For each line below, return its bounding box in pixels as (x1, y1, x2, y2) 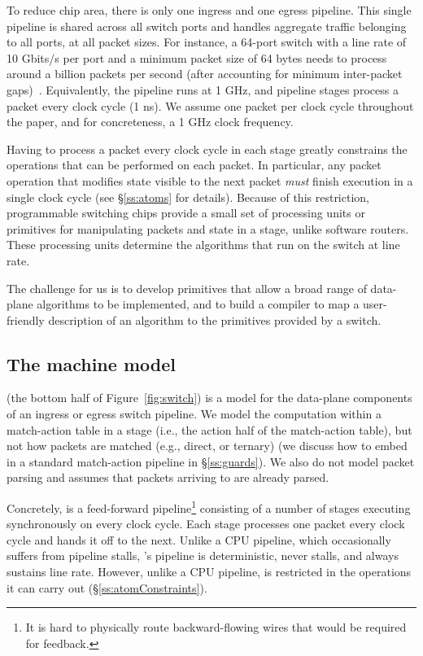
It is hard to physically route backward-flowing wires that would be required (25, 619, 407, 636)
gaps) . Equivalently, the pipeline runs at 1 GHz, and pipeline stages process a (7, 81, 399, 98)
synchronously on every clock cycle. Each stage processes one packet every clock (7, 515, 405, 532)
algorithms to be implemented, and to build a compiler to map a (37, 295, 360, 313)
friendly (7, 311, 45, 328)
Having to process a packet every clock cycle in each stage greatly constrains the (7, 140, 408, 157)
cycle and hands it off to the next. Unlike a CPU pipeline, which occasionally (7, 531, 391, 548)
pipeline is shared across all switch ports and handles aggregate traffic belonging (7, 17, 407, 34)
